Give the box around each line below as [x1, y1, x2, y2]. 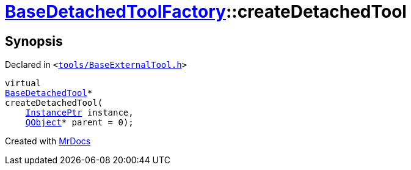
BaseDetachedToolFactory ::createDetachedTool [5, 1, 407, 22]
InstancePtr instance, [25, 108, 134, 118]
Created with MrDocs [5, 136, 91, 147]
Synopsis [5, 33, 63, 49]
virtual [5, 78, 42, 89]
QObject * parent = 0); [25, 117, 134, 128]
